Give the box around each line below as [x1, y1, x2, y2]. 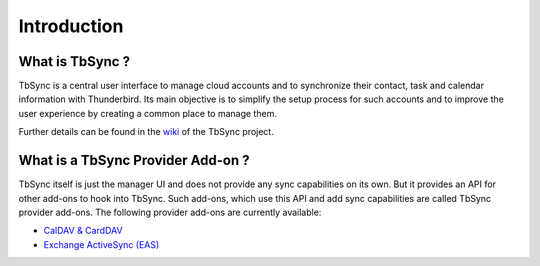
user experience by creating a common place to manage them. [18, 107, 277, 119]
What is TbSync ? [18, 53, 130, 70]
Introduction [18, 15, 124, 37]
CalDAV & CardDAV [43, 225, 124, 237]
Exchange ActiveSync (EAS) [43, 238, 160, 250]
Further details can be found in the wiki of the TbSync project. [18, 126, 274, 138]
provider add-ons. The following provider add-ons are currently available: [18, 206, 322, 218]
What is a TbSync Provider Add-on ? [18, 152, 250, 169]
